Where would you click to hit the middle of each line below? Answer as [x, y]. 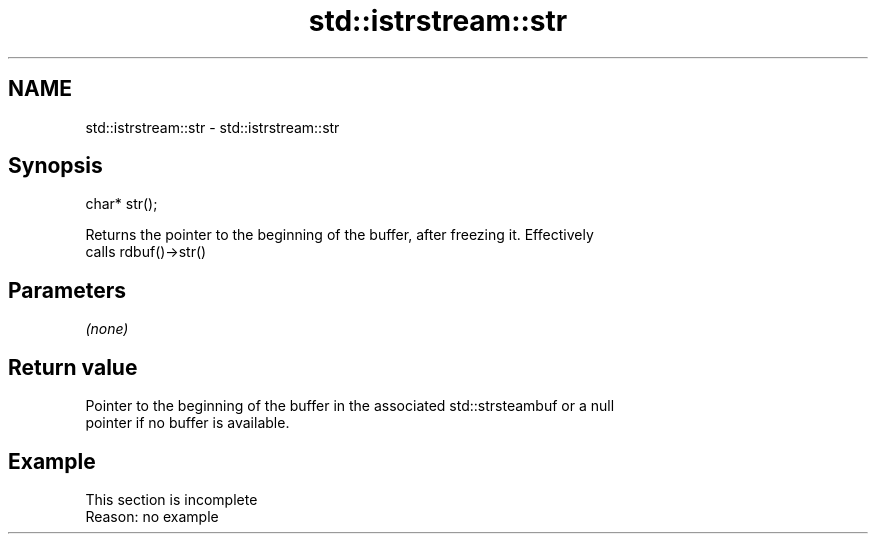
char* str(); [121, 204]
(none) [107, 329]
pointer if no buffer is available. [187, 423]
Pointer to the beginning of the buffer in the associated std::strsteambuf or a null [350, 406]
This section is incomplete [171, 499]
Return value [73, 367]
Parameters [67, 290]
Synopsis [55, 166]
